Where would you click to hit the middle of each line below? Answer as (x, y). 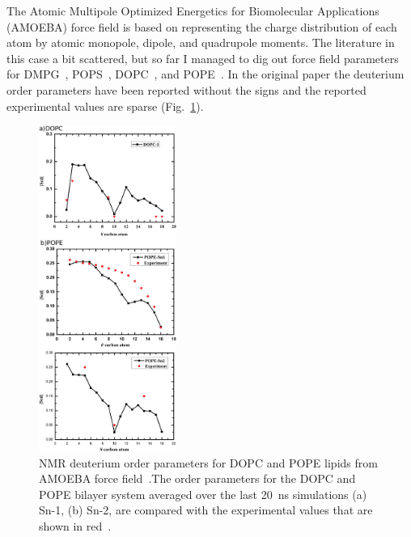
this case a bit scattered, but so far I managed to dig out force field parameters (203, 58)
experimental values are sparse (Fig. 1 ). (105, 106)
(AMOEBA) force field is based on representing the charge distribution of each (202, 26)
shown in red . (75, 526)
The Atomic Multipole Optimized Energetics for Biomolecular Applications (193, 11)
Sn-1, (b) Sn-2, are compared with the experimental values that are (206, 510)
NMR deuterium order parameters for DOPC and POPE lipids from (208, 462)
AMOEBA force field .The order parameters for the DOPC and (197, 478)
